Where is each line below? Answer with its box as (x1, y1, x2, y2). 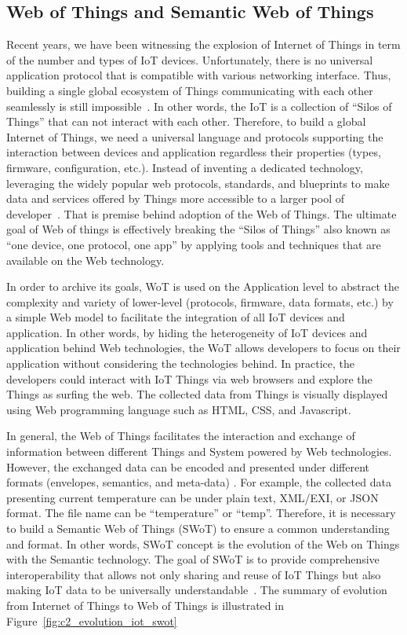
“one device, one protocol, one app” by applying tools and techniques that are (6, 236, 381, 252)
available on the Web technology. (6, 251, 165, 268)
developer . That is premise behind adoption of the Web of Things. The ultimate (6, 205, 397, 222)
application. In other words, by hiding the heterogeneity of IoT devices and (6, 324, 368, 340)
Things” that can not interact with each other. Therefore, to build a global (6, 113, 366, 130)
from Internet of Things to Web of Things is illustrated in (6, 596, 284, 613)
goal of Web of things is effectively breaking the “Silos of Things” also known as (6, 221, 391, 237)
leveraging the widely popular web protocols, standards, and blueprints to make (6, 174, 390, 191)
